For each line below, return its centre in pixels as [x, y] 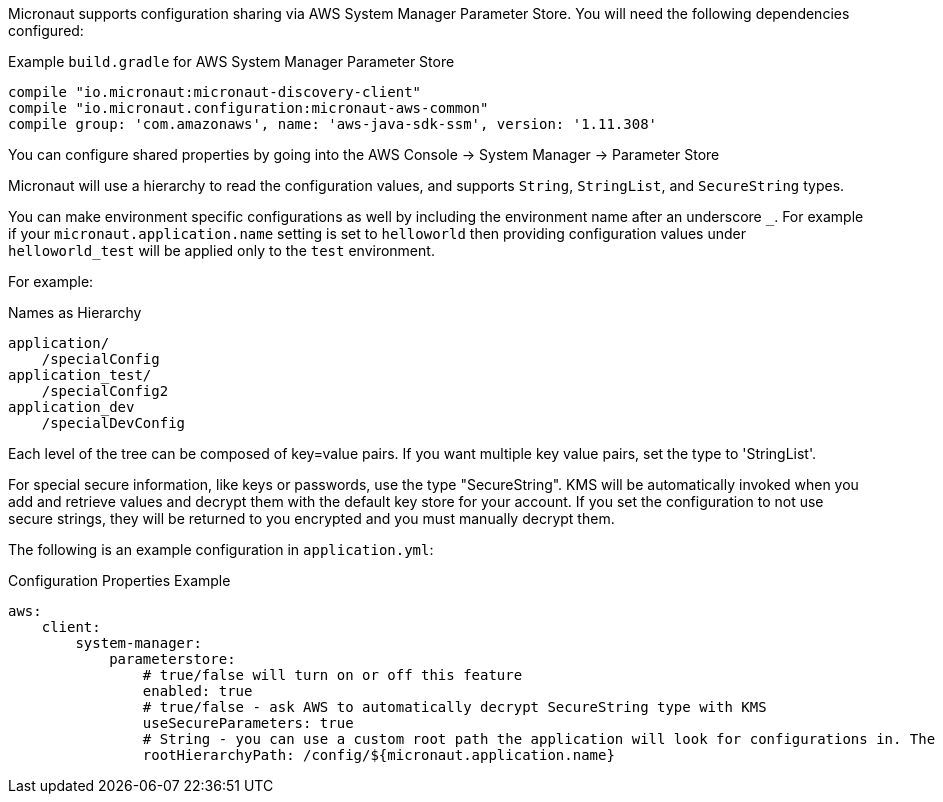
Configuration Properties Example [119, 580]
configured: [46, 30]
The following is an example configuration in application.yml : [221, 549]
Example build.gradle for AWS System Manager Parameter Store [231, 61]
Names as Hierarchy [75, 312]
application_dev [71, 407]
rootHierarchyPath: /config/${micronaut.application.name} [378, 755]
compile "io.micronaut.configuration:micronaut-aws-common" [248, 108]
